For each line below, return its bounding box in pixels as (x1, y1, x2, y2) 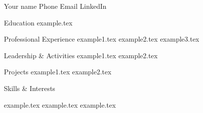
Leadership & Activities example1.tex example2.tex (4, 50, 158, 60)
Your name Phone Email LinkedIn (4, 1, 107, 11)
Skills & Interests (4, 83, 55, 93)
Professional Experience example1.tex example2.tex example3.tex (4, 34, 200, 44)
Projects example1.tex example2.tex (4, 67, 112, 77)
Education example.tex (4, 17, 73, 27)
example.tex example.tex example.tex (4, 99, 116, 110)
